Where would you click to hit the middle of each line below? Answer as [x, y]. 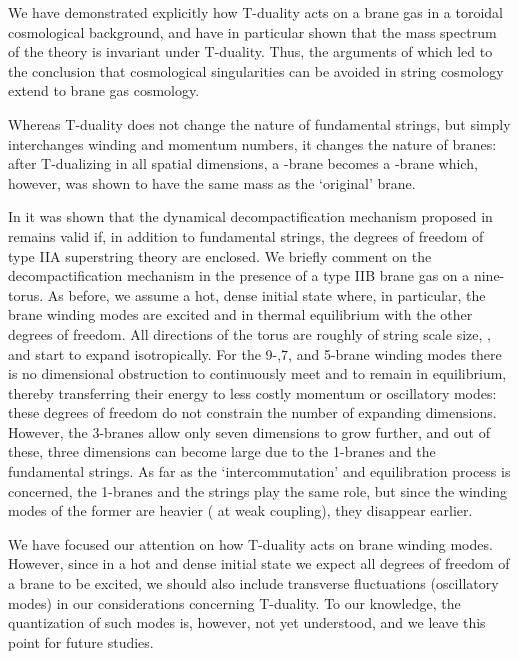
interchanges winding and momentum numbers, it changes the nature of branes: [252, 143]
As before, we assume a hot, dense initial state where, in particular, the [266, 294]
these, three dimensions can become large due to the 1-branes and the [222, 451]
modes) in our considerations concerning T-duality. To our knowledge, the [234, 602]
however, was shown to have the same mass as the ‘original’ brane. [212, 182]
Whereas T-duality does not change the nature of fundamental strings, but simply [259, 123]
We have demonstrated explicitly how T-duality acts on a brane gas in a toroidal [256, 12]
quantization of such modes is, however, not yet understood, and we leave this [247, 622]
